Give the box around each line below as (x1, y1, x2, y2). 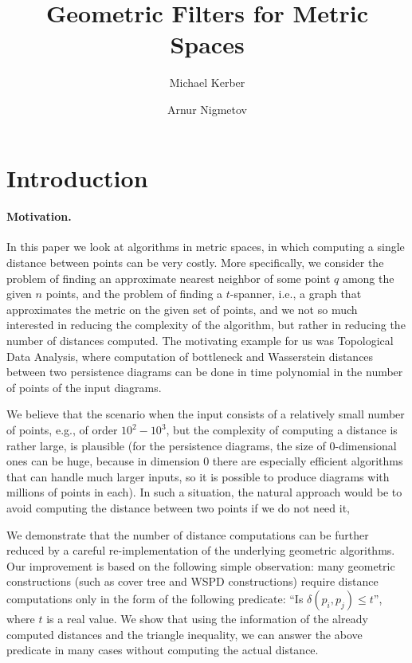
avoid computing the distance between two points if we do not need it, (6, 499, 351, 516)
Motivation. (6, 208, 72, 225)
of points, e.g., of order (6, 422, 118, 438)
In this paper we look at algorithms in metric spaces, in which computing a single (6, 238, 405, 255)
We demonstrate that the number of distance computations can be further (6, 526, 369, 543)
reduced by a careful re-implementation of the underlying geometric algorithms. (6, 542, 395, 559)
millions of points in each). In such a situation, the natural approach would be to (6, 484, 402, 500)
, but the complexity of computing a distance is (166, 422, 398, 438)
